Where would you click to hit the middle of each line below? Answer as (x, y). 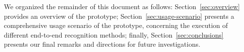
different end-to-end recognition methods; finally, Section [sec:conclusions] (114, 34)
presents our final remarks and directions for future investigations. (102, 44)
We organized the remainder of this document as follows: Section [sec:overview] (122, 6)
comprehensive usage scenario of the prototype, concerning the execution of (116, 25)
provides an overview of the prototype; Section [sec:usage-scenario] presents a (119, 16)
